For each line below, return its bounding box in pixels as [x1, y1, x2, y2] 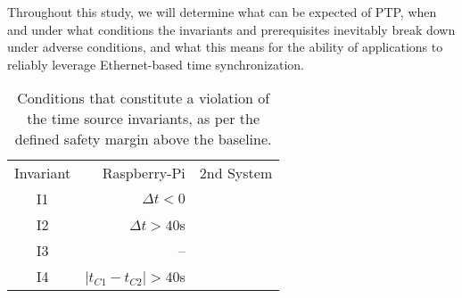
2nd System [199, 162, 273, 184]
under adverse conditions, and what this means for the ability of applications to [7, 37, 443, 56]
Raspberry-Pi [102, 162, 186, 184]
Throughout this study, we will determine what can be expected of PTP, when [7, 3, 437, 21]
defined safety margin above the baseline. [14, 128, 272, 150]
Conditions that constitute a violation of [17, 87, 270, 109]
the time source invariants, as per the [27, 108, 260, 129]
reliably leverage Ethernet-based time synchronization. [7, 54, 305, 73]
